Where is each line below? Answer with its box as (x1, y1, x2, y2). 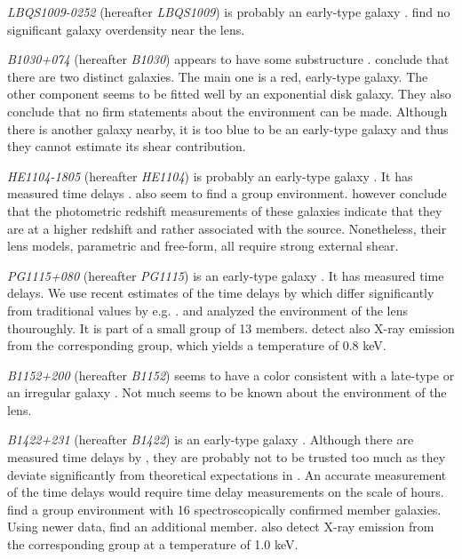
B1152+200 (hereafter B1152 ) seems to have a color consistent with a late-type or (7, 365, 455, 384)
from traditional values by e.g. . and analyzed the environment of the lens (7, 300, 409, 319)
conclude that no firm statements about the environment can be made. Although (7, 101, 448, 120)
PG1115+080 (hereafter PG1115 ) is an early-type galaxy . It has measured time (7, 266, 444, 284)
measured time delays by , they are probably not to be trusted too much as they (7, 448, 446, 467)
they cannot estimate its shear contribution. (7, 137, 246, 156)
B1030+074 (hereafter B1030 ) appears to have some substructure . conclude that (7, 50, 450, 68)
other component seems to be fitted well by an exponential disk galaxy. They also (7, 84, 451, 103)
